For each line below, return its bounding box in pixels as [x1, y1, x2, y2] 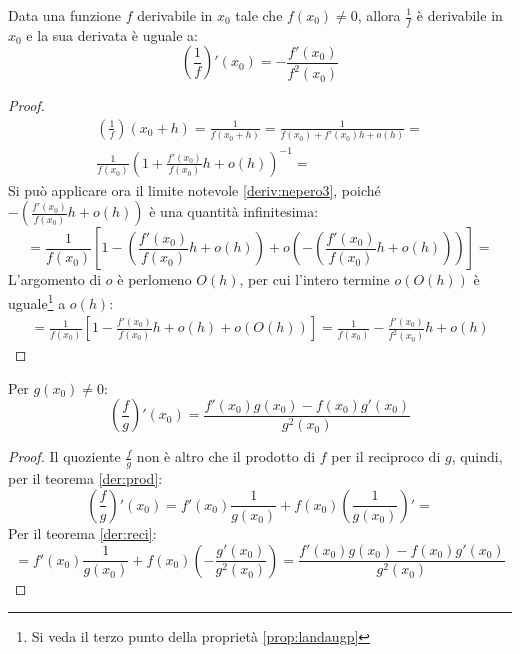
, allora [357, 5, 401, 25]
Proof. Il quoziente [8, 446, 121, 467]
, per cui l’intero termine [239, 269, 390, 290]
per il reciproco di [331, 446, 441, 467]
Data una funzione [8, 5, 121, 25]
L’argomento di [8, 269, 102, 290]
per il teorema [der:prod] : [8, 468, 163, 489]
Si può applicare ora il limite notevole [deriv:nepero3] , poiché [8, 179, 381, 200]
